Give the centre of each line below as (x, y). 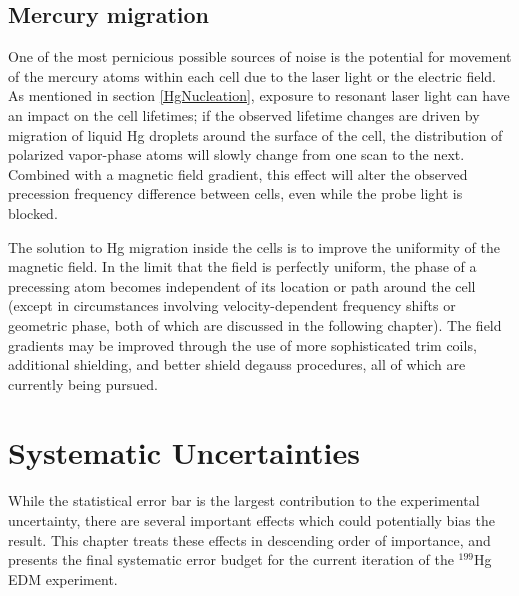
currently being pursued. (83, 383)
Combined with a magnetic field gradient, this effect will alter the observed (238, 173)
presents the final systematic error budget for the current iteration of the (231, 559)
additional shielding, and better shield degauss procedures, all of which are (237, 364)
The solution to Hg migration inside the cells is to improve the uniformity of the (254, 246)
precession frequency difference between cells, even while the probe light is (235, 193)
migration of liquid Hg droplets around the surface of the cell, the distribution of (255, 134)
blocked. (33, 212)
